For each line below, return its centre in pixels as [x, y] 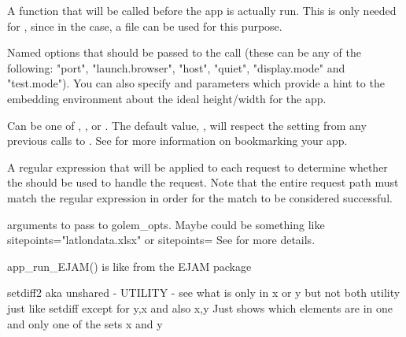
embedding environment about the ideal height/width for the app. [167, 98]
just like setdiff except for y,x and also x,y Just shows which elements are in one [200, 307]
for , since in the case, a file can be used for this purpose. [145, 26]
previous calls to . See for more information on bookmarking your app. [177, 141]
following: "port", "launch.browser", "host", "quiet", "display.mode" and [176, 67]
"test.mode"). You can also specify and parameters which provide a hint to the [196, 83]
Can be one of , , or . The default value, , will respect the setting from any [187, 125]
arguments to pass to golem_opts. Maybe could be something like [166, 224]
